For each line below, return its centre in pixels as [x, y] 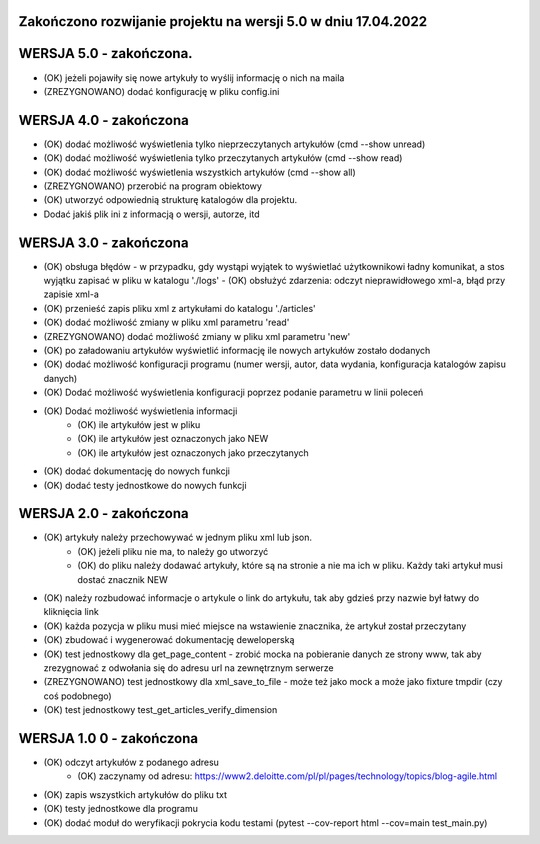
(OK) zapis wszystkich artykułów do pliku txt [135, 794]
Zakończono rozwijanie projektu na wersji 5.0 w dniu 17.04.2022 [223, 21]
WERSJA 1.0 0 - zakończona [108, 738]
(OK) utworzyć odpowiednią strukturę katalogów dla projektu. [170, 200]
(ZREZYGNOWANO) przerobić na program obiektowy [152, 186]
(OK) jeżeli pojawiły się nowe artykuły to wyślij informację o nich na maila [194, 77]
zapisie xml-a [71, 294]
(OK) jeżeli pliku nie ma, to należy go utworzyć [173, 551]
